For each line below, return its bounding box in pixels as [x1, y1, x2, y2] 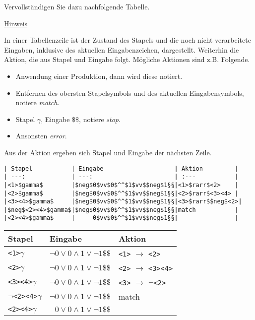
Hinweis [4, 18, 28, 28]
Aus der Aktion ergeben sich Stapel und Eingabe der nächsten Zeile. [4, 147, 212, 157]
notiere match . [15, 97, 60, 108]
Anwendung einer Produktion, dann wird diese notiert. [15, 70, 183, 81]
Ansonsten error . [15, 130, 67, 141]
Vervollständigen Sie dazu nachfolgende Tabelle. [4, 1, 150, 11]
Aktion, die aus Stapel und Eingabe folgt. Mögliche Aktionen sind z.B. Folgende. [4, 54, 250, 64]
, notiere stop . [79, 114, 121, 124]
